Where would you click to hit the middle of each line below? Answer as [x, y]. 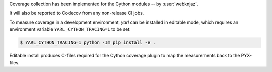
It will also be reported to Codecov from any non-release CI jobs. [77, 13]
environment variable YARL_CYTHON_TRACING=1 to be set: [70, 29]
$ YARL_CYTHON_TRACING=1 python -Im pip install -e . [88, 43]
